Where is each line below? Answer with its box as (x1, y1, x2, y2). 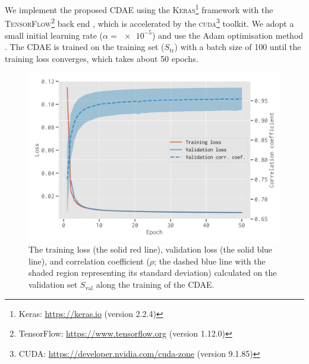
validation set (29, 278, 78, 291)
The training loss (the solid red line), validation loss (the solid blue (29, 243, 273, 256)
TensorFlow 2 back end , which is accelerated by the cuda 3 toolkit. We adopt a (5, 15, 294, 29)
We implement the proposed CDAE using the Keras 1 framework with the (5, 2, 273, 15)
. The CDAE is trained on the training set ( (5, 41, 165, 53)
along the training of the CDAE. (96, 278, 215, 291)
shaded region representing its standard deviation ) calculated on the (29, 266, 277, 279)
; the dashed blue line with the (154, 254, 266, 267)
